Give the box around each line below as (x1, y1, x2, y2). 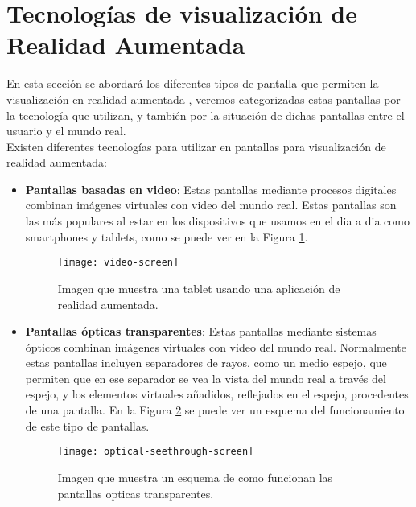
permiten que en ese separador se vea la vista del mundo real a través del (25, 369, 386, 386)
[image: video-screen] (57, 257, 179, 269)
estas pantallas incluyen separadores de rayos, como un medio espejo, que (25, 354, 387, 371)
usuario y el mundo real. (6, 122, 126, 139)
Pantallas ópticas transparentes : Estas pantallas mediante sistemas (25, 323, 377, 340)
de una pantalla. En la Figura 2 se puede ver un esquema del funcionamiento (25, 402, 405, 418)
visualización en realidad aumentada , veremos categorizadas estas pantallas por (6, 90, 401, 107)
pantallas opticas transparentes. (57, 484, 214, 501)
